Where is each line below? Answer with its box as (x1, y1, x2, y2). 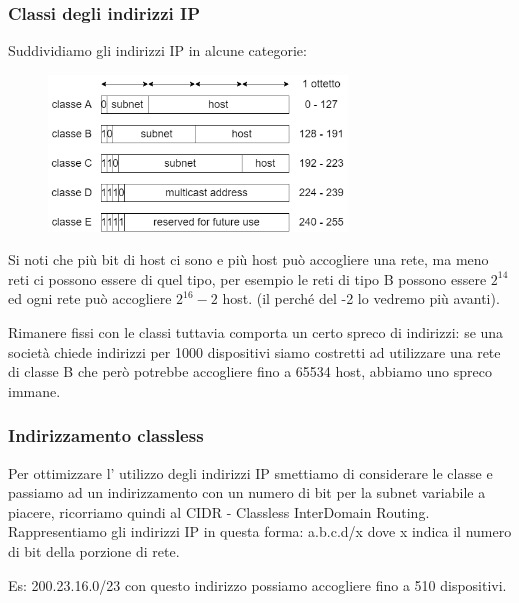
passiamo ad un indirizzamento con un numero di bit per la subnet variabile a (8, 482, 486, 503)
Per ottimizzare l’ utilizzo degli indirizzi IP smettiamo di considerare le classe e (8, 462, 493, 483)
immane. (8, 380, 61, 401)
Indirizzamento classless (8, 423, 204, 448)
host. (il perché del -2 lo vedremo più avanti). (222, 288, 500, 309)
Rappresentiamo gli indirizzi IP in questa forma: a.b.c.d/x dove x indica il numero (8, 521, 512, 542)
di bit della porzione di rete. (8, 540, 180, 561)
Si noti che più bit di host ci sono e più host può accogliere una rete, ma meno (8, 249, 489, 270)
